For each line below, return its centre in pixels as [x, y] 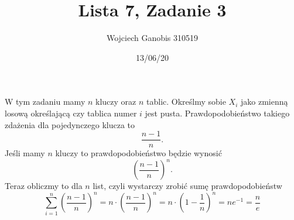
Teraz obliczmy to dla [44, 186]
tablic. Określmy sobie [186, 102]
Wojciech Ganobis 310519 [152, 38]
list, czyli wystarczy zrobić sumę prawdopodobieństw [187, 186]
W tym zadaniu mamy [45, 102]
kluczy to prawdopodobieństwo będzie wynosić [139, 153]
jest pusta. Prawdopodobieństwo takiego [217, 113]
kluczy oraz [116, 102]
